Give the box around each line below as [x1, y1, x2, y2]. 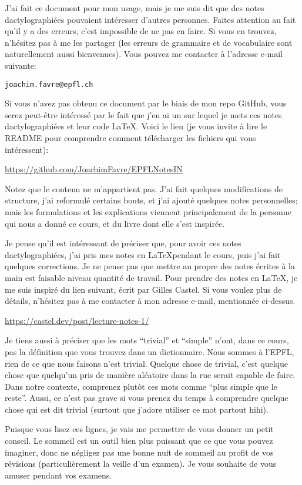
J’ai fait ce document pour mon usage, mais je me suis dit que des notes [5, 2, 264, 14]
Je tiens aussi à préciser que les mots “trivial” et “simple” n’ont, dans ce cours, [5, 334, 289, 346]
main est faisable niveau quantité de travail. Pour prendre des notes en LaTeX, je [5, 271, 298, 283]
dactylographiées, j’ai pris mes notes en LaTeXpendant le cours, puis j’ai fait [5, 248, 281, 260]
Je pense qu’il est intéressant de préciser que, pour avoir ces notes [5, 237, 241, 249]
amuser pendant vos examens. [5, 469, 112, 481]
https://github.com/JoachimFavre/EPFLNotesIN [5, 163, 183, 175]
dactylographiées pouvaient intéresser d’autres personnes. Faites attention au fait [5, 13, 296, 25]
